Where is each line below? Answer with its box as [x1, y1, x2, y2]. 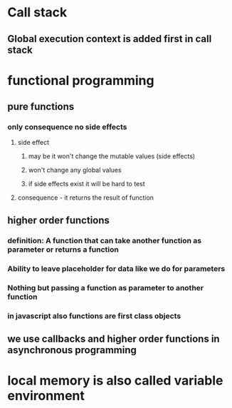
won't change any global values [28, 165, 122, 175]
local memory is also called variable [7, 372, 223, 389]
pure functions [7, 101, 75, 113]
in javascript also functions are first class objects [7, 311, 181, 321]
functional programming [7, 72, 154, 88]
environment [7, 388, 85, 404]
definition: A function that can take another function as [7, 235, 201, 245]
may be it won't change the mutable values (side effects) [28, 152, 196, 160]
